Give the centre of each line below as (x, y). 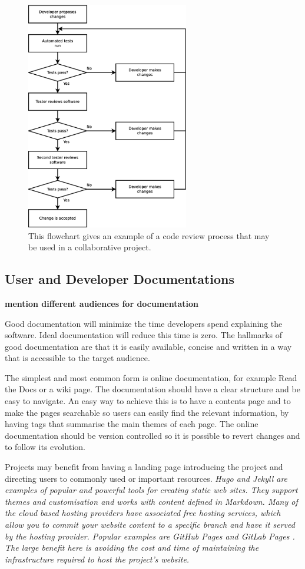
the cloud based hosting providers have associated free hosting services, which (143, 513)
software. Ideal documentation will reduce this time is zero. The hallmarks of (143, 335)
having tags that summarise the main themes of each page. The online (132, 424)
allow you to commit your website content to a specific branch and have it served (150, 525)
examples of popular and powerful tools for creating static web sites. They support (151, 490)
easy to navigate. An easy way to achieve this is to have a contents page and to (148, 401)
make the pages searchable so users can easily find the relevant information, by (147, 412)
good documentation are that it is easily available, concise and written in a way (148, 346)
